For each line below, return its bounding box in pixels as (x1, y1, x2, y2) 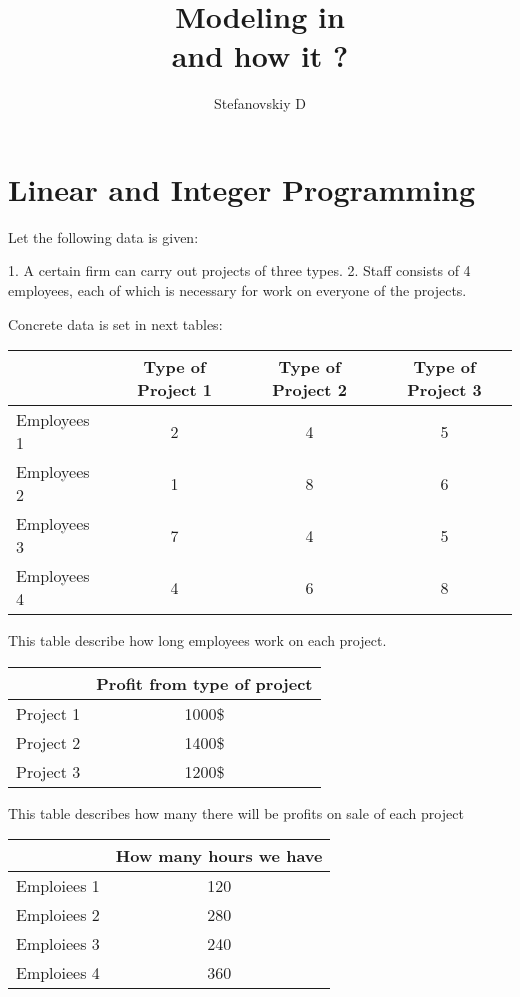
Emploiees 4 (16, 961, 100, 985)
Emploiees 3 (16, 932, 100, 956)
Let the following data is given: (8, 226, 199, 247)
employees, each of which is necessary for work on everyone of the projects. (8, 280, 467, 301)
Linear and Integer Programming (8, 168, 476, 209)
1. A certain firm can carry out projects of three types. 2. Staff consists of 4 (8, 260, 471, 281)
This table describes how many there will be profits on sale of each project (8, 802, 464, 823)
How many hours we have (115, 844, 323, 868)
